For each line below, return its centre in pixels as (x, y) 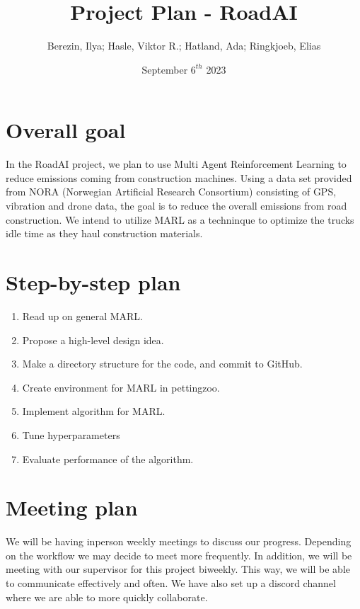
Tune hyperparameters (71, 434)
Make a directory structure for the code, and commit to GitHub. (162, 364)
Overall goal (66, 130)
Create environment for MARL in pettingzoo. (121, 387)
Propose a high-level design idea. (93, 340)
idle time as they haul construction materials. (104, 233)
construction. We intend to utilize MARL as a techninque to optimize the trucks (180, 219)
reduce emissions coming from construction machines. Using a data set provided (179, 177)
